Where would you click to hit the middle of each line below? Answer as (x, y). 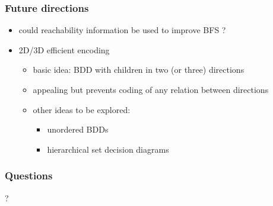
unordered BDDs (78, 129)
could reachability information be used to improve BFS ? (122, 30)
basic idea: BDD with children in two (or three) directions (139, 70)
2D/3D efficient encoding (64, 49)
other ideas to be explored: (82, 109)
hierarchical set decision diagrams (108, 149)
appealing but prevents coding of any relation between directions (151, 89)
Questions (29, 176)
